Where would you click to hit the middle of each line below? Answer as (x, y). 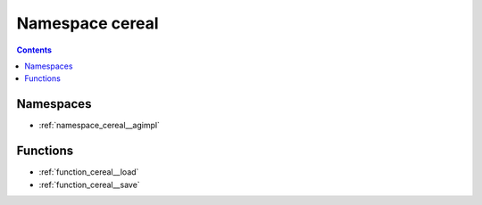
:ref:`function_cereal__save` (89, 184)
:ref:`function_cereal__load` (89, 172)
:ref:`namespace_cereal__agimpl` (100, 126)
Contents (34, 50)
